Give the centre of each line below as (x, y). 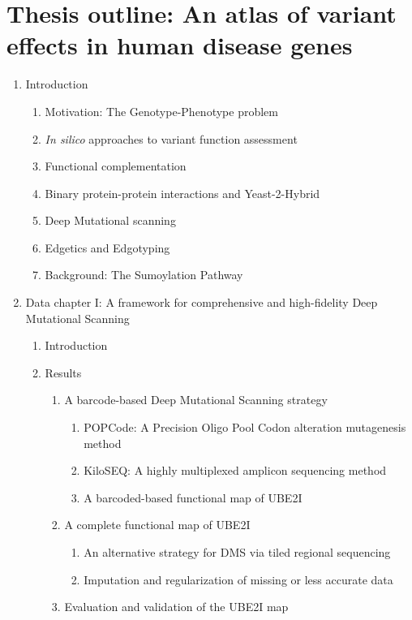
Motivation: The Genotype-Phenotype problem (161, 111)
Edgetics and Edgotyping (107, 247)
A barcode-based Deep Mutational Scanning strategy (196, 400)
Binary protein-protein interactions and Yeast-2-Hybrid (182, 193)
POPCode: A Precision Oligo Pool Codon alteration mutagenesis (245, 427)
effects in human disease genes (180, 45)
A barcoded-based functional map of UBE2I (193, 497)
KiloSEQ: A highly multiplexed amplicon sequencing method (235, 470)
